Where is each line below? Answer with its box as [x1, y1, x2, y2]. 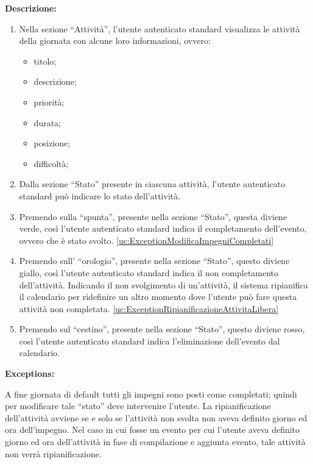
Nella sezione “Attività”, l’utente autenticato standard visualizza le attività [19, 22, 300, 35]
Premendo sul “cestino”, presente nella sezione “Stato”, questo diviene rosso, [19, 323, 305, 335]
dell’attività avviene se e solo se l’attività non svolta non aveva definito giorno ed [5, 411, 308, 424]
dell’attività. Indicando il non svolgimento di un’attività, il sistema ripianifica [19, 278, 308, 291]
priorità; [33, 95, 65, 108]
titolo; [33, 54, 57, 67]
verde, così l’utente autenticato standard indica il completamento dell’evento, [19, 222, 307, 235]
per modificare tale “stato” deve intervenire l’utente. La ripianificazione [5, 399, 271, 412]
